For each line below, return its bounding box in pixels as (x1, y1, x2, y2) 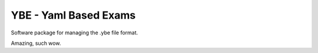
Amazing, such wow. (11, 40, 61, 47)
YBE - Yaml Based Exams (11, 9, 136, 22)
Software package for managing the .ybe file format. (11, 29, 138, 36)
